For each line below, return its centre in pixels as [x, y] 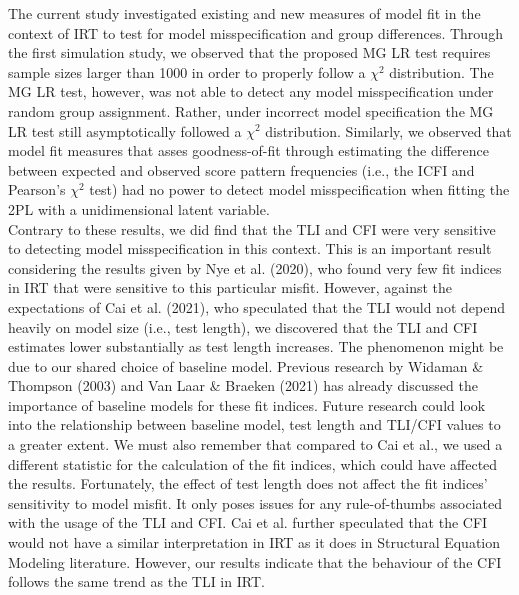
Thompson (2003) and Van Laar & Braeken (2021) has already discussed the [243, 385]
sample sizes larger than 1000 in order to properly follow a [187, 71]
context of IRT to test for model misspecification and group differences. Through [255, 32]
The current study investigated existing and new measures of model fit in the [244, 13]
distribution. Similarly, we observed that [388, 130]
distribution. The [441, 71]
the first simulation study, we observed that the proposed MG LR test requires [249, 52]
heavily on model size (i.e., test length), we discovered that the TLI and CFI [243, 326]
